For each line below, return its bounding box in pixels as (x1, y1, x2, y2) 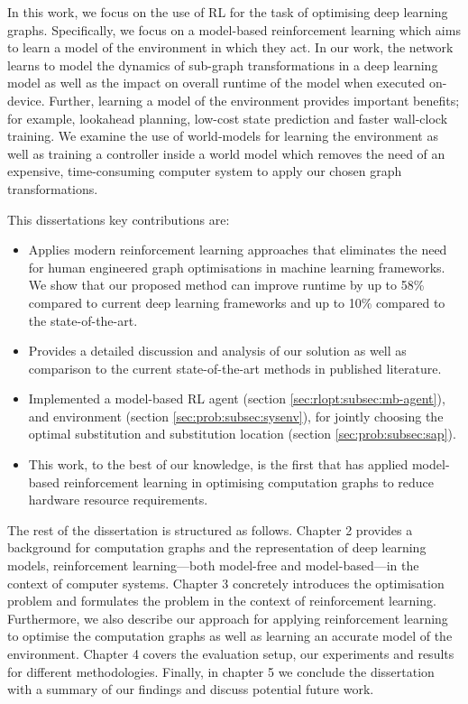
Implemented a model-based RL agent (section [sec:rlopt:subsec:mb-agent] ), (28, 389, 445, 408)
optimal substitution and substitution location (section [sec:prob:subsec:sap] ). (28, 424, 456, 443)
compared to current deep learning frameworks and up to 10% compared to (28, 292, 445, 311)
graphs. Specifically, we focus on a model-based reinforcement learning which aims (7, 20, 461, 39)
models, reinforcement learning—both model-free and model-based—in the (7, 556, 419, 575)
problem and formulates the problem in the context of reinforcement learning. (7, 591, 436, 610)
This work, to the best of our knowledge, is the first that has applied (28, 455, 408, 474)
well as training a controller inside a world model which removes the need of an (7, 144, 445, 162)
